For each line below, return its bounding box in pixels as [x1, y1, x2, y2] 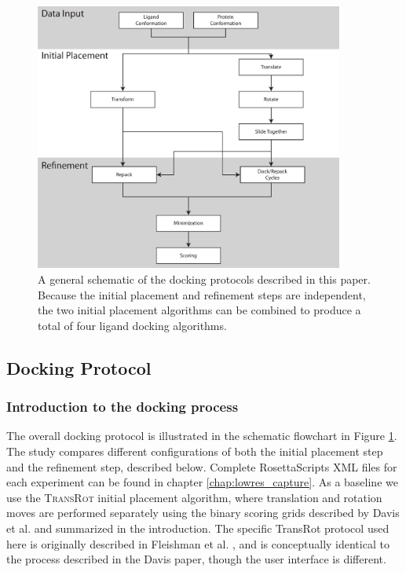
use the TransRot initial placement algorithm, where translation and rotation [6, 489, 382, 505]
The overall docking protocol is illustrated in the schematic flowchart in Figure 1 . [6, 427, 397, 444]
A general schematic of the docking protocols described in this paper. [38, 270, 371, 287]
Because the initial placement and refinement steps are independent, [38, 286, 366, 302]
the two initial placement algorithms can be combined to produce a [38, 302, 361, 318]
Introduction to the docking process [6, 397, 239, 416]
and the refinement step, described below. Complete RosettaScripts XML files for [6, 458, 397, 475]
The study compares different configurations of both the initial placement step [6, 442, 383, 459]
